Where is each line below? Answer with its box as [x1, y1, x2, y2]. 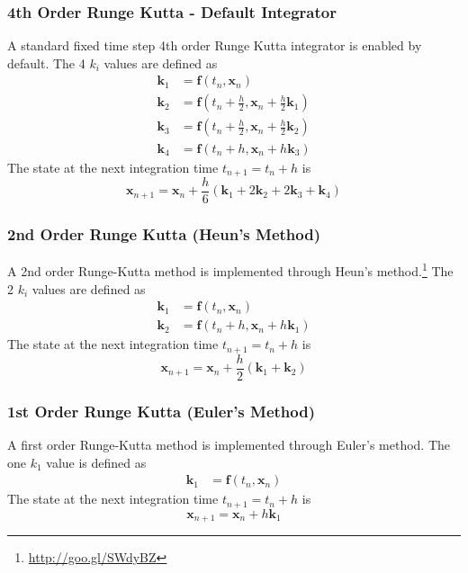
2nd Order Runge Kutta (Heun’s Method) [7, 222, 321, 245]
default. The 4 [7, 53, 85, 72]
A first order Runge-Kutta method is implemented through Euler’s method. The [7, 434, 451, 453]
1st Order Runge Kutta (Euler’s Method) [7, 399, 316, 422]
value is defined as [46, 452, 147, 471]
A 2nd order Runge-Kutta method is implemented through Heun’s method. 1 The [7, 259, 454, 280]
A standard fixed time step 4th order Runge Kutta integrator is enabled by [7, 36, 422, 55]
